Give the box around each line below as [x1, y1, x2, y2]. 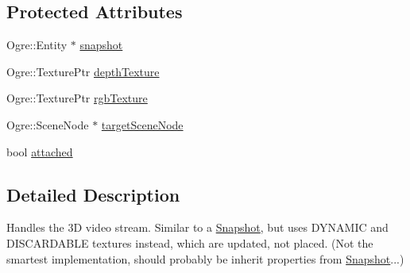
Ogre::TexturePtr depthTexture [6, 63, 160, 79]
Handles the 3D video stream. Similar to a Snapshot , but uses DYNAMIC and [6, 219, 389, 236]
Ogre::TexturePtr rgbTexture [6, 90, 148, 106]
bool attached [6, 143, 73, 160]
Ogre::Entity [6, 37, 68, 53]
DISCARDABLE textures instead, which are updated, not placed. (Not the [6, 234, 373, 251]
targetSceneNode [101, 116, 184, 133]
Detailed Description [6, 182, 180, 206]
